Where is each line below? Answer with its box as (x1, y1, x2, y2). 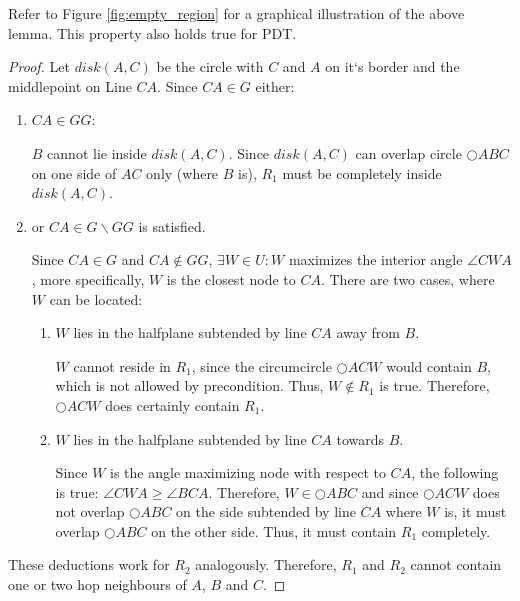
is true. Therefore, (379, 375, 490, 396)
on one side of (31, 162, 117, 183)
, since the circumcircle (191, 355, 332, 376)
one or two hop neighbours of (8, 574, 187, 595)
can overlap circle (355, 142, 462, 163)
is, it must (444, 501, 507, 522)
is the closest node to (166, 268, 296, 289)
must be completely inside (282, 162, 442, 183)
